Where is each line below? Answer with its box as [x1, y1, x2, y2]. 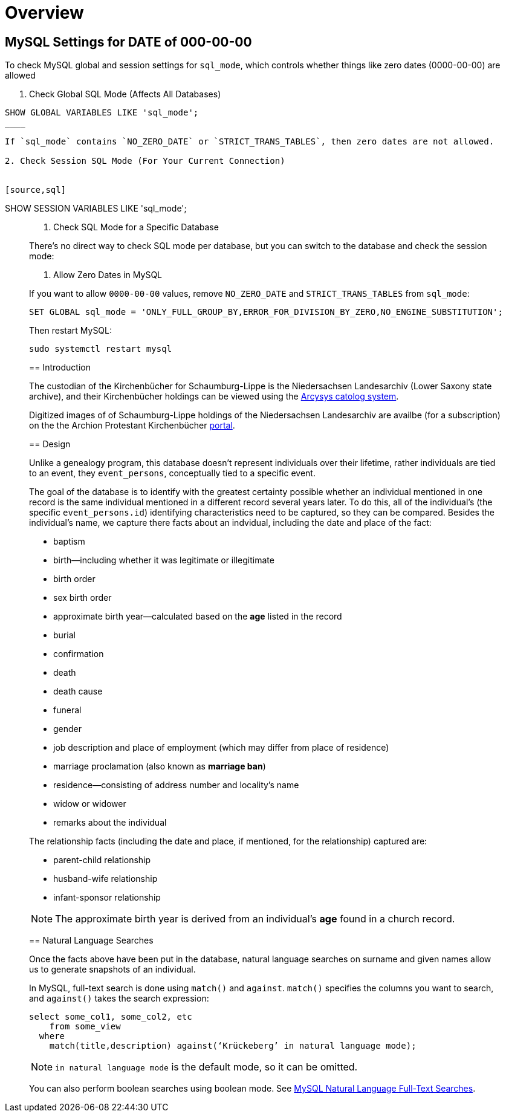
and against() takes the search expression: [29, 993, 209, 1004]
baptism [53, 536, 85, 547]
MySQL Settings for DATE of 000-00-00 [5, 34, 252, 50]
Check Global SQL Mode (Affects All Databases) [29, 89, 221, 100]
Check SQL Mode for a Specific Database [53, 222, 219, 233]
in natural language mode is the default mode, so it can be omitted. [55, 1061, 358, 1073]
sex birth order [53, 592, 112, 603]
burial [53, 630, 76, 641]
